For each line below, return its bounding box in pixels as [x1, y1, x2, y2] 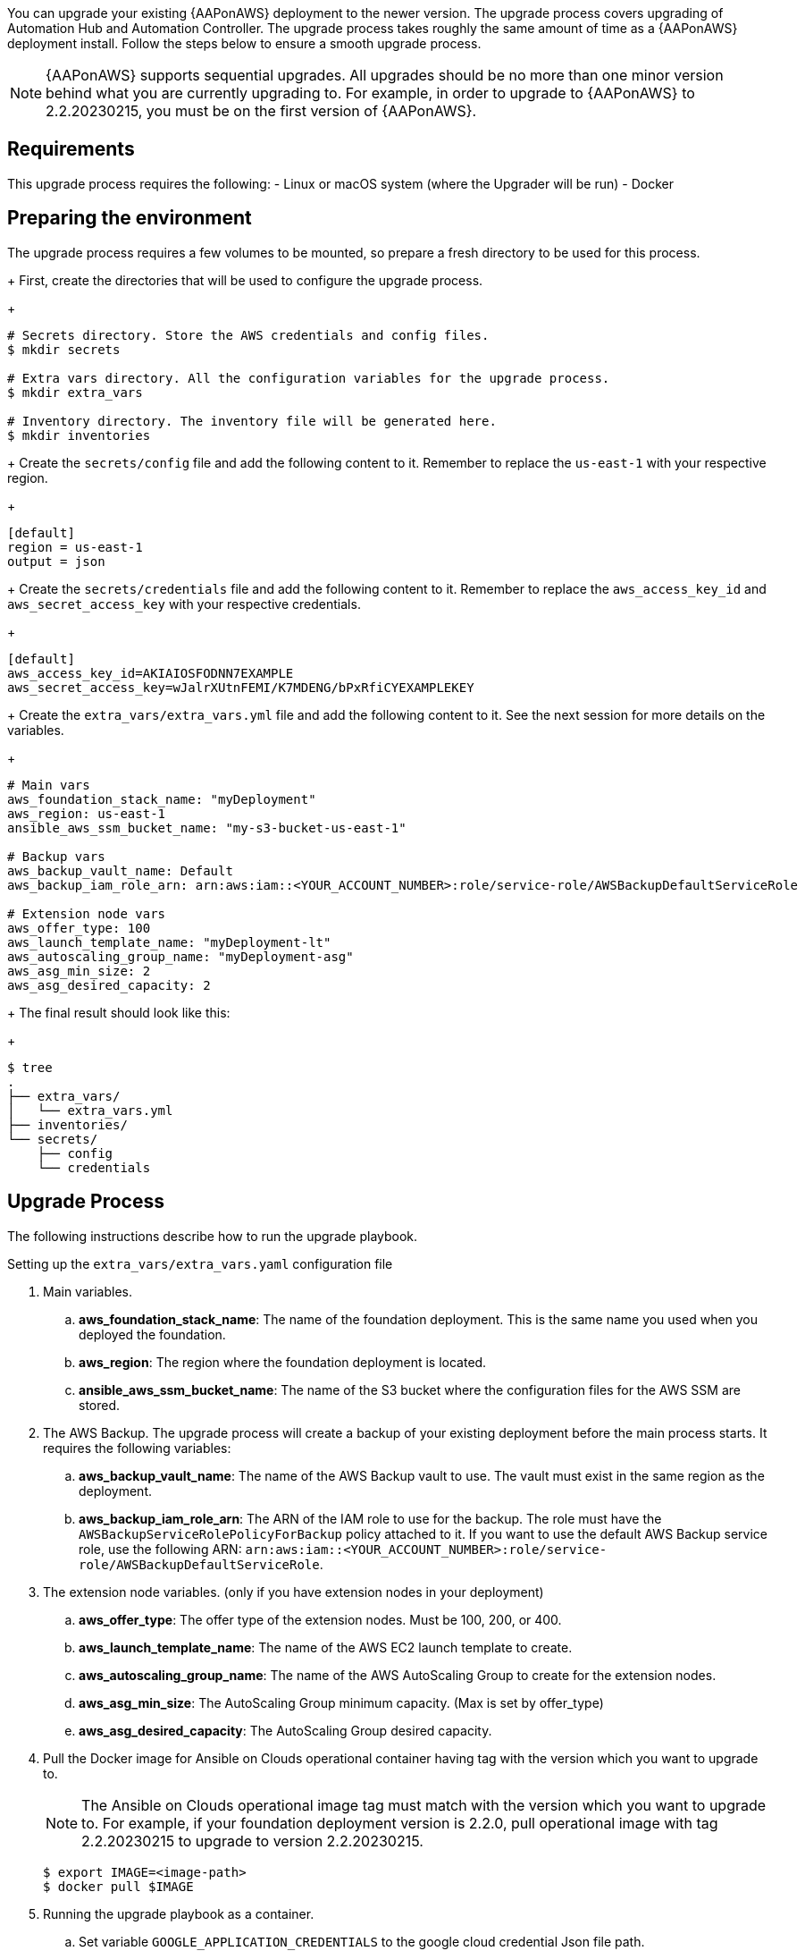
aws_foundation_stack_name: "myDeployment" [7, 791, 316, 807]
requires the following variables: [43, 1440, 231, 1456]
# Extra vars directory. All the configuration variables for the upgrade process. [7, 370, 610, 385]
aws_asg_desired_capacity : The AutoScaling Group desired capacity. [79, 1722, 492, 1738]
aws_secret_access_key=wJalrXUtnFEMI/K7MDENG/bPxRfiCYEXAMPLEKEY [7, 680, 474, 695]
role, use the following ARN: [79, 1541, 242, 1557]
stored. [79, 1397, 121, 1413]
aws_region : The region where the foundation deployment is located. [79, 1354, 487, 1370]
